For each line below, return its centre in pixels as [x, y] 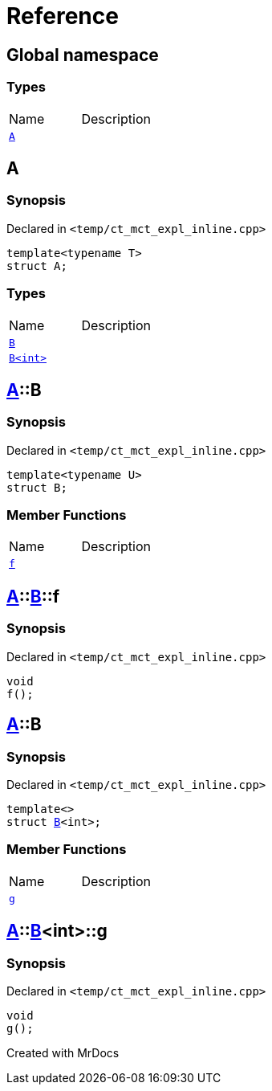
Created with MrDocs [63, 1052]
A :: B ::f [33, 596]
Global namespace [83, 55]
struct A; [37, 266]
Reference [63, 16]
